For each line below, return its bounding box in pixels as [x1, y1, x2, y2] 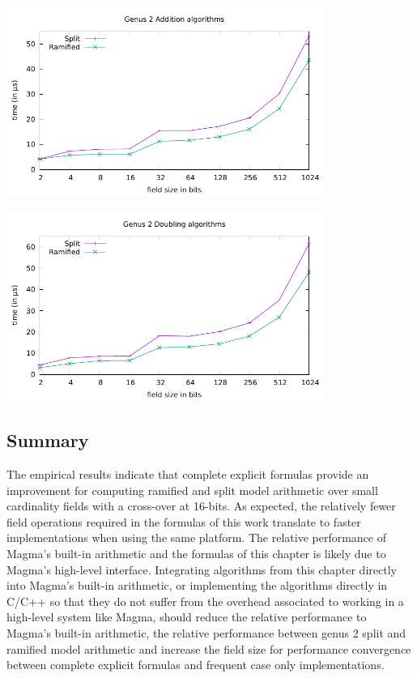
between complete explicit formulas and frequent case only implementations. [6, 656, 385, 673]
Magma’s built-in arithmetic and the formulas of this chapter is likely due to [6, 545, 386, 562]
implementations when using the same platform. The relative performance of [6, 529, 386, 546]
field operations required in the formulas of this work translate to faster [6, 513, 361, 530]
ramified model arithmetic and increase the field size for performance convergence [6, 640, 411, 657]
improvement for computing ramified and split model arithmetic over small [6, 481, 378, 498]
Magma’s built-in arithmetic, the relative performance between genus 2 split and [6, 625, 406, 642]
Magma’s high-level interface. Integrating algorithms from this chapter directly [6, 561, 397, 578]
